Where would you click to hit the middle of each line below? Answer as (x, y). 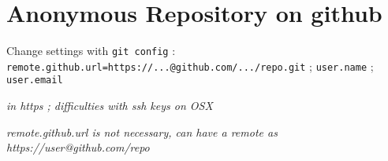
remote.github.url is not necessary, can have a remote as (142, 132)
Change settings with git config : (91, 51)
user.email (35, 80)
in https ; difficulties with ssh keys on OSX (110, 106)
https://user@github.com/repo (78, 147)
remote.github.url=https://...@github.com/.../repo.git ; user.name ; (190, 66)
